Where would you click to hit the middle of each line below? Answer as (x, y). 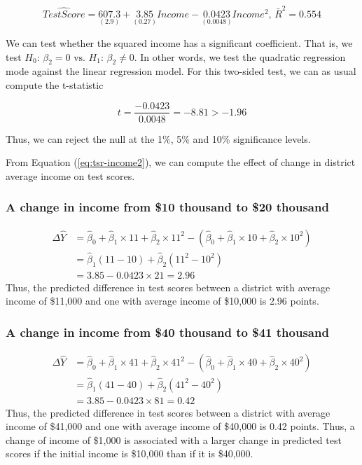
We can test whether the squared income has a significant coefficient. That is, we (179, 42)
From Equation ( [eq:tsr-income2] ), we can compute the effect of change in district (181, 162)
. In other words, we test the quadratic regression (240, 56)
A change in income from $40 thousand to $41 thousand (167, 332)
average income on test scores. (70, 175)
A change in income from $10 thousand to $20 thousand (167, 207)
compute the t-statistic (55, 84)
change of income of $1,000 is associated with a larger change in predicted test (174, 439)
